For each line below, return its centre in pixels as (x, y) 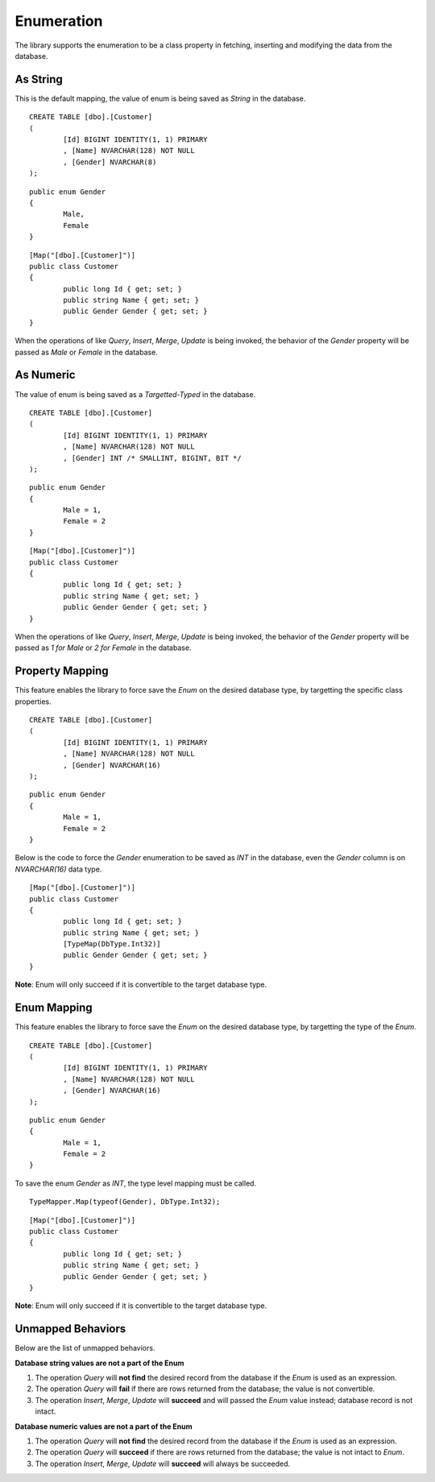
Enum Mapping (54, 1008)
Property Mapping (62, 671)
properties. (33, 702)
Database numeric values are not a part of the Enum (104, 1426)
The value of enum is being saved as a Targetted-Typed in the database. (135, 394)
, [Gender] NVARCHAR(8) (110, 162)
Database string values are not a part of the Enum (99, 1363)
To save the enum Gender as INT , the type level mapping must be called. (136, 1183)
